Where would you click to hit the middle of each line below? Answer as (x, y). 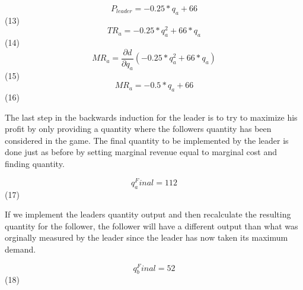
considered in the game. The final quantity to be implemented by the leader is (147, 140)
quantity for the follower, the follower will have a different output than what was (151, 226)
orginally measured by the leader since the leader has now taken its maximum (146, 237)
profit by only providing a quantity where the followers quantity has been (138, 129)
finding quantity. (35, 164)
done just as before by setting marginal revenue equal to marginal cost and (141, 152)
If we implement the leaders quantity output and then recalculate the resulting (148, 214)
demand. (20, 249)
